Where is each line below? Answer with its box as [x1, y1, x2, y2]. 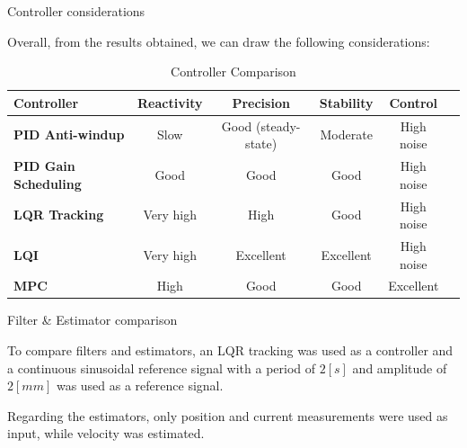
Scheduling [13, 174, 82, 193]
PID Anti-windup [13, 125, 125, 144]
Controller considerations [7, 2, 145, 20]
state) [245, 134, 278, 153]
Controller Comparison [171, 62, 296, 81]
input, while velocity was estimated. [7, 424, 205, 443]
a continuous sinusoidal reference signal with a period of [7, 358, 316, 377]
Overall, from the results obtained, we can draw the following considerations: [7, 31, 430, 50]
